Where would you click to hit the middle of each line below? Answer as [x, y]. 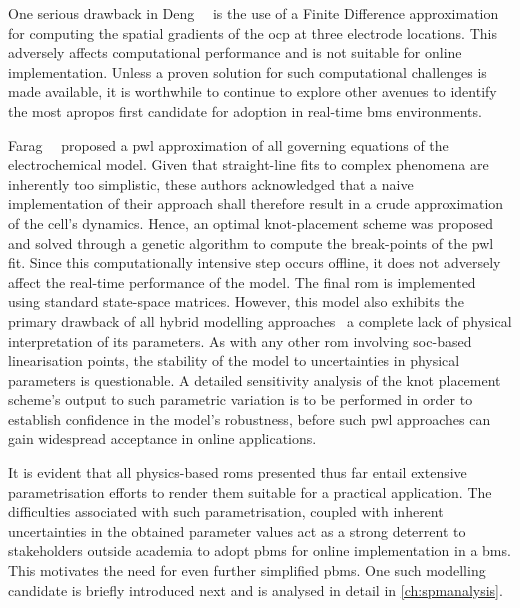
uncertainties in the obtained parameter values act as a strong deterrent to [237, 530]
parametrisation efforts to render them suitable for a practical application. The [250, 491]
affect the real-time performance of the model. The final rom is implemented [242, 281]
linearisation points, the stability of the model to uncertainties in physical [234, 360]
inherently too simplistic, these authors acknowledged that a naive [211, 183]
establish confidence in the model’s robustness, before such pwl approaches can [249, 418]
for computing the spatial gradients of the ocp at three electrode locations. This [252, 32]
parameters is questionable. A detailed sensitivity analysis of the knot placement [254, 379]
